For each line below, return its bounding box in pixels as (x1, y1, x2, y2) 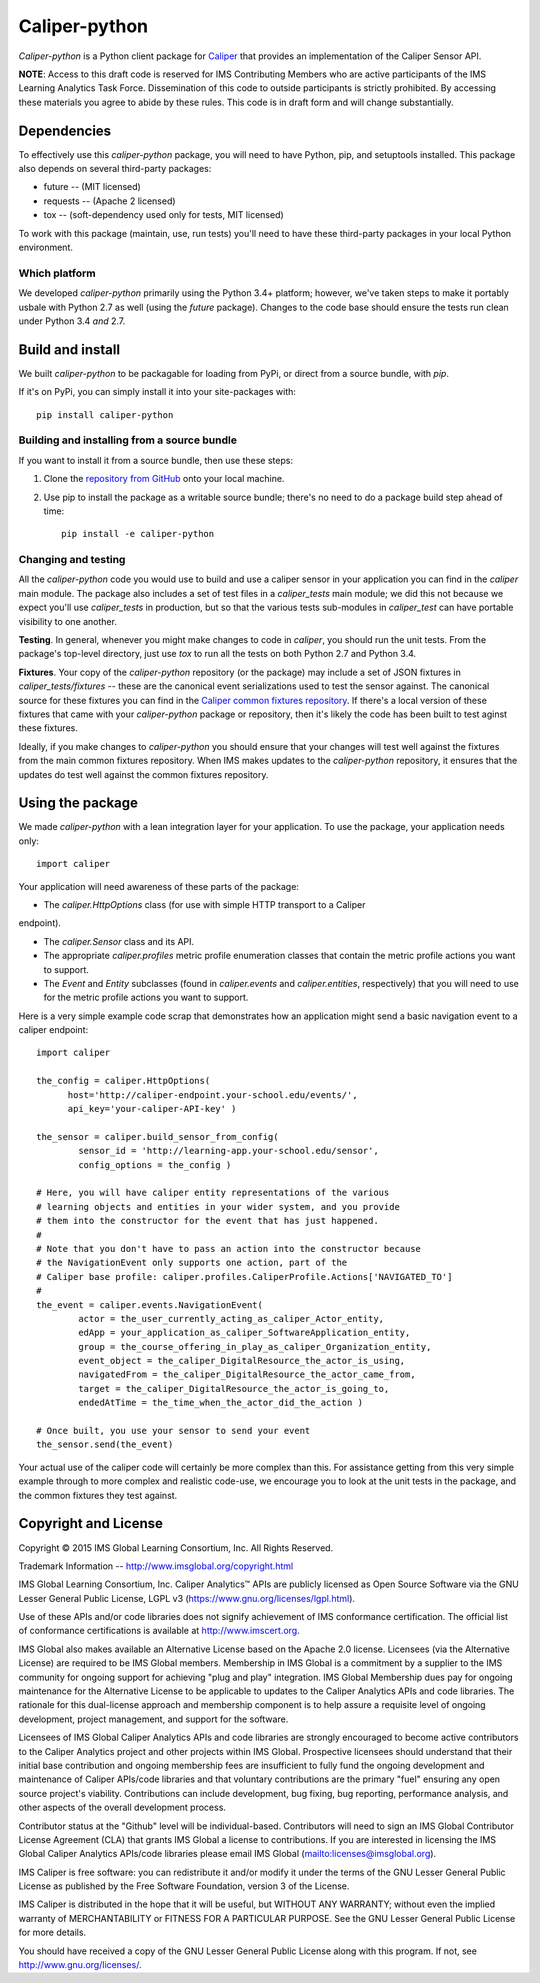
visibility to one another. (18, 615, 117, 627)
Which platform (18, 266, 96, 280)
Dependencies (18, 122, 112, 139)
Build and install (18, 341, 120, 358)
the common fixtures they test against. (18, 1489, 178, 1501)
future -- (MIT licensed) (43, 181, 142, 193)
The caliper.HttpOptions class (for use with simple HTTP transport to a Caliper (43, 898, 366, 910)
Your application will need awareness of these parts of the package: (18, 880, 300, 892)
